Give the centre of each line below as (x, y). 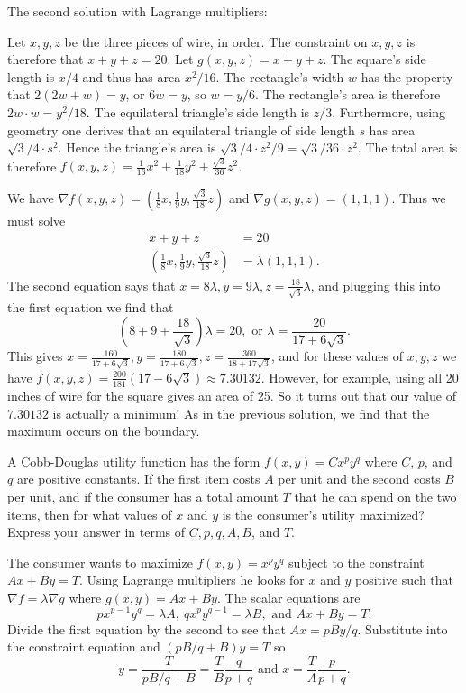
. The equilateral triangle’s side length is (198, 111)
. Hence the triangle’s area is (137, 148)
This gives (35, 356)
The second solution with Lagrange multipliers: (137, 11)
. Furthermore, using (388, 111)
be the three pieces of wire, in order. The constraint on (216, 41)
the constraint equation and (84, 647)
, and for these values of (338, 356)
